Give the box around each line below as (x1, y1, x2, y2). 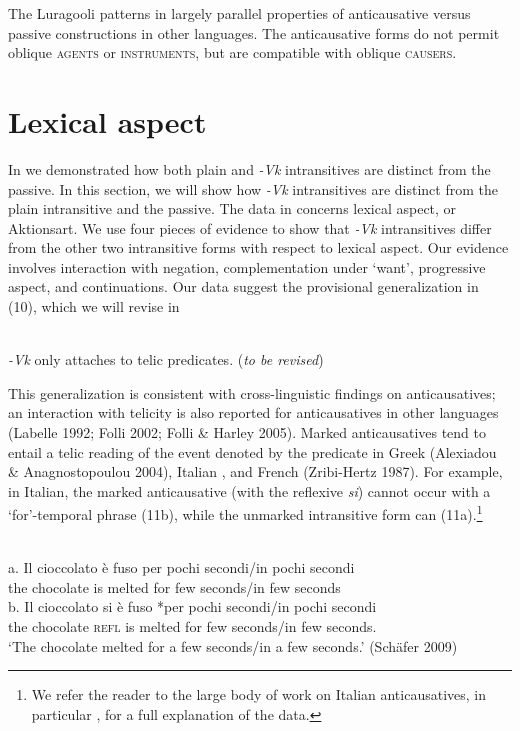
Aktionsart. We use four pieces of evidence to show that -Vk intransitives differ (8, 217, 492, 238)
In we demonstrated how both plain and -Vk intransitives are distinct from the (8, 158, 491, 179)
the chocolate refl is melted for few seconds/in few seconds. (8, 616, 377, 637)
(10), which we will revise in (8, 296, 180, 317)
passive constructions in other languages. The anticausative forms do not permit (8, 22, 500, 43)
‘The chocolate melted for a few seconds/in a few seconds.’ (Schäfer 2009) (8, 635, 458, 656)
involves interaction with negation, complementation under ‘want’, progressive (8, 256, 486, 277)
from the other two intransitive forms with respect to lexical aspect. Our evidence (8, 237, 509, 258)
